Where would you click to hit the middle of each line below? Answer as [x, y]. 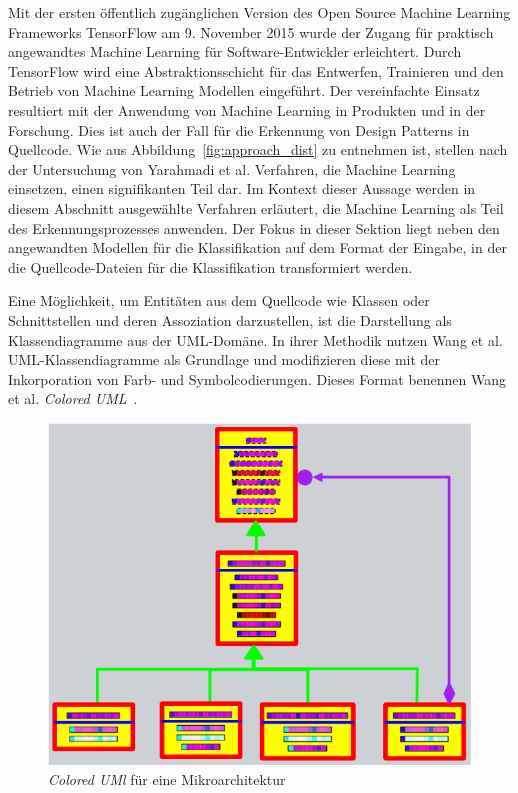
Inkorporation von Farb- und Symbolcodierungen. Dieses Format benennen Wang [257, 378]
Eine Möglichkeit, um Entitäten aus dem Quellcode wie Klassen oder [219, 300]
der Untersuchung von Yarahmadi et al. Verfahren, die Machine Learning [232, 168]
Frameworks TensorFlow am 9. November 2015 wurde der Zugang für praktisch [251, 31]
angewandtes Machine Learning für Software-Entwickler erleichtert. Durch [235, 51]
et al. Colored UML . [73, 398]
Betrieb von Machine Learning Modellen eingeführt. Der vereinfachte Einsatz [244, 90]
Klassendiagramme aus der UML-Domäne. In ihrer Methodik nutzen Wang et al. [255, 339]
